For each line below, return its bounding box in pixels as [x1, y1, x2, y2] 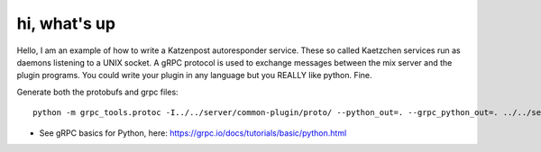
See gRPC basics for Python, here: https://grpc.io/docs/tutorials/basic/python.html [39, 127, 347, 139]
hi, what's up [16, 13, 116, 33]
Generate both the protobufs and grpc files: [16, 86, 179, 97]
